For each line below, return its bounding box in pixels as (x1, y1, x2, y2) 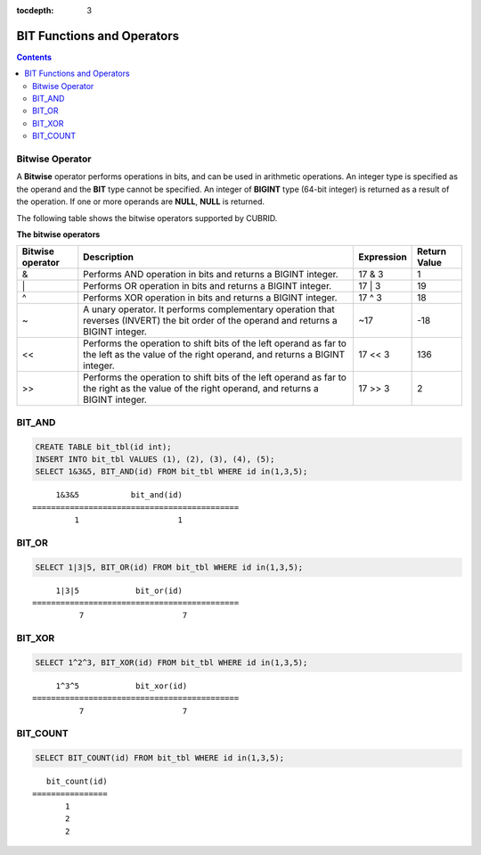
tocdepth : (16, 5, 54, 15)
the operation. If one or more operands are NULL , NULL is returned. (16, 196, 265, 207)
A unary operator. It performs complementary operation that (83, 303, 335, 316)
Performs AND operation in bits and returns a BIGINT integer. (83, 268, 338, 281)
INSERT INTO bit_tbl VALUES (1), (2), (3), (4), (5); (35, 454, 275, 464)
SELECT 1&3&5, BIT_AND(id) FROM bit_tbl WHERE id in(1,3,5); (35, 466, 308, 477)
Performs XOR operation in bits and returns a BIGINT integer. (83, 292, 338, 304)
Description (83, 251, 134, 263)
